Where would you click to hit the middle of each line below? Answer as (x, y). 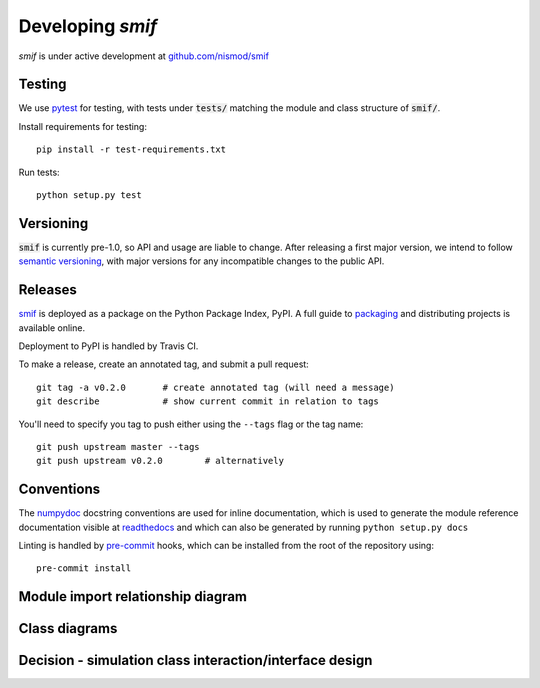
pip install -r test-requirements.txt (131, 149)
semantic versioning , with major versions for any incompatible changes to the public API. (201, 261)
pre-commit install (84, 568)
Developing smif (88, 26)
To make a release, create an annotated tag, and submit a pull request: (163, 364)
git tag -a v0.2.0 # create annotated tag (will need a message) (215, 387)
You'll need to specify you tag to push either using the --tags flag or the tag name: (191, 424)
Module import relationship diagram (133, 596)
